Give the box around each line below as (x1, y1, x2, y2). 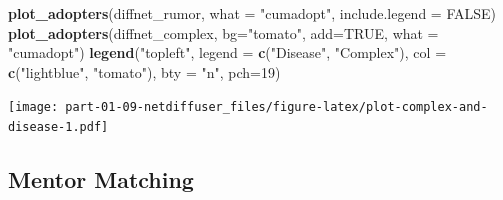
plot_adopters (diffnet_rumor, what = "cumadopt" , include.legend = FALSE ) (8, 3, 496, 23)
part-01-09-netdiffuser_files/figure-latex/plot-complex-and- (65, 100, 488, 115)
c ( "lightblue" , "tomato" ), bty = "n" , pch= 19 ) (8, 61, 281, 82)
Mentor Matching (8, 164, 194, 195)
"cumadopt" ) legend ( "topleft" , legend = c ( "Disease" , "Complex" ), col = (8, 42, 447, 63)
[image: (8, 100, 59, 115)
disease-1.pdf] (8, 120, 109, 135)
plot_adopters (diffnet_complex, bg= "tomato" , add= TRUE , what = (8, 22, 439, 43)
